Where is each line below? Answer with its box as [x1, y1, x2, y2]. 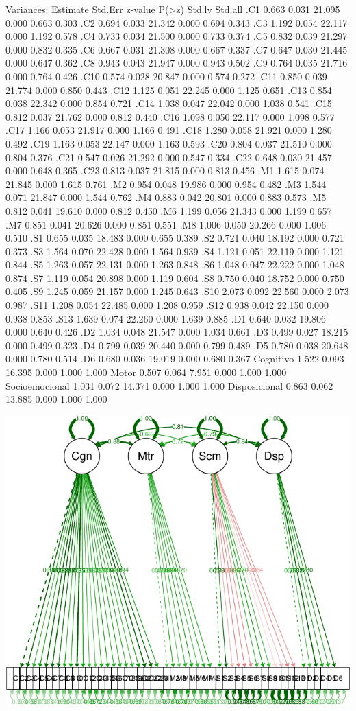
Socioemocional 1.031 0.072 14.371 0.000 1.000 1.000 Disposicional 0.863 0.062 [5, 378, 333, 393]
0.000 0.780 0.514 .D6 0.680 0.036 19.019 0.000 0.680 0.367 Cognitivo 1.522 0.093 [5, 351, 344, 366]
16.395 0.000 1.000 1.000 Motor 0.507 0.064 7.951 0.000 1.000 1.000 [5, 365, 287, 380]
